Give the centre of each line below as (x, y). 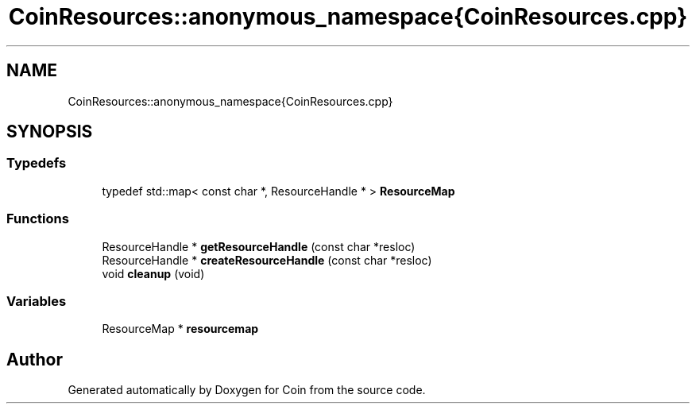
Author (35, 359)
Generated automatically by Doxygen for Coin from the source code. (247, 390)
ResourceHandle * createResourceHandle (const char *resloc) (267, 260)
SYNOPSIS (50, 132)
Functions (38, 219)
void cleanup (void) (153, 273)
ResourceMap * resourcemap (180, 329)
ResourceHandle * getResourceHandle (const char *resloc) (259, 246)
